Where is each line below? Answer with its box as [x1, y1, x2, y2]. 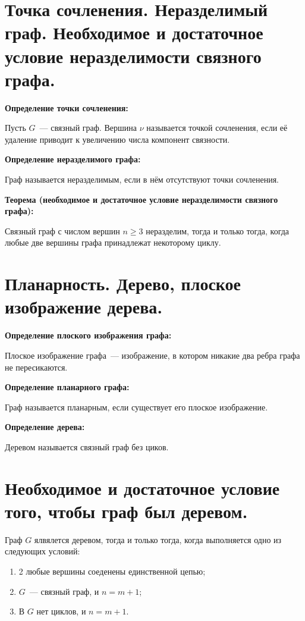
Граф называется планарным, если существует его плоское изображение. [5, 400, 268, 413]
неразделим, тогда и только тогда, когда [146, 224, 290, 237]
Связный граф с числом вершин [5, 224, 120, 237]
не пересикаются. [5, 360, 68, 373]
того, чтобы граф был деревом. [5, 498, 248, 523]
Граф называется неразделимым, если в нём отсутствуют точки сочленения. [5, 173, 279, 186]
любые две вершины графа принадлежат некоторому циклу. [5, 236, 221, 249]
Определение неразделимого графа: [5, 153, 141, 165]
